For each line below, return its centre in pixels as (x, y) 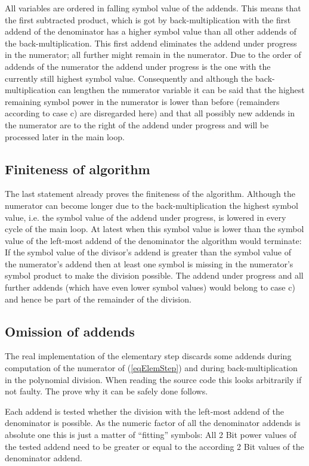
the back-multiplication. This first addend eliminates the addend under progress (151, 43)
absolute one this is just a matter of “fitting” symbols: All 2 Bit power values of (151, 435)
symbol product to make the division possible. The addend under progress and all (154, 275)
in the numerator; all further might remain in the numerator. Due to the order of (153, 55)
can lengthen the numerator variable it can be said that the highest (181, 90)
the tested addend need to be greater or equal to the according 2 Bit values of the (154, 446)
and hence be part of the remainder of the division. (98, 299)
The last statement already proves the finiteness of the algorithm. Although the (150, 194)
